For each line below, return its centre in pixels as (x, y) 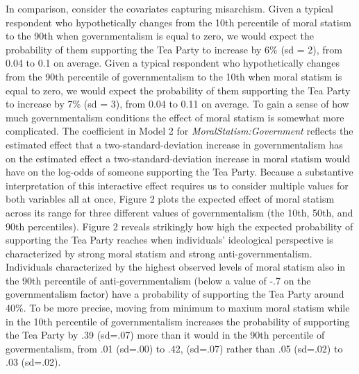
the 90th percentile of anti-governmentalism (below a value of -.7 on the (158, 280)
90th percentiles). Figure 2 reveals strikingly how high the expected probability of (179, 226)
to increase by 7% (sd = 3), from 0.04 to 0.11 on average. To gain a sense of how (177, 104)
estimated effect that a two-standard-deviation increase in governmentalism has (174, 144)
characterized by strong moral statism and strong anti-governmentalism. (159, 253)
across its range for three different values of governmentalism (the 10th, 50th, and (179, 212)
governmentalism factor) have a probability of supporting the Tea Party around (175, 294)
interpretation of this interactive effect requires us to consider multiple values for (177, 185)
